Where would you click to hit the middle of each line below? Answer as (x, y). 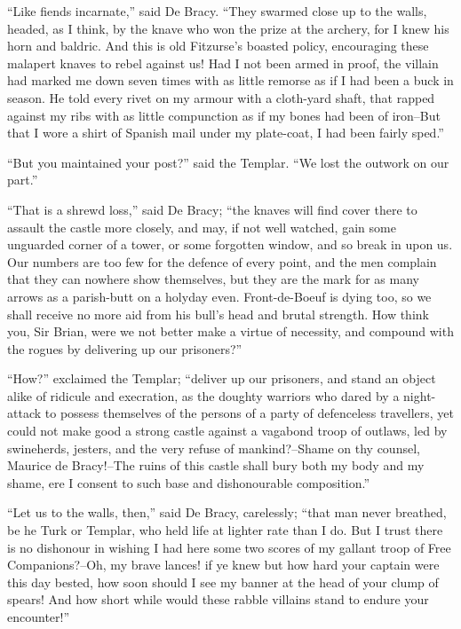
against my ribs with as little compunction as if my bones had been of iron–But (224, 115)
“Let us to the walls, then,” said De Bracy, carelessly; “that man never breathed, (227, 512)
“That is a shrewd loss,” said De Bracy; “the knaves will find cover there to (212, 209)
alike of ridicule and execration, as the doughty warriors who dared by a (203, 395)
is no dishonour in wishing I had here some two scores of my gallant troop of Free (229, 547)
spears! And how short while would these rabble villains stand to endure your (218, 599)
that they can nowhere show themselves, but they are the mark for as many (213, 279)
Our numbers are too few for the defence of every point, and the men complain (222, 261)
